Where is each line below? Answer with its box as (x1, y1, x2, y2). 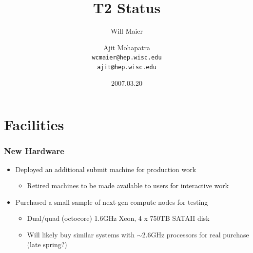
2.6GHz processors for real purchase (142, 230, 249, 239)
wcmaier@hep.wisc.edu (92, 54, 162, 61)
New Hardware (4, 145, 64, 157)
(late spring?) (27, 239, 67, 249)
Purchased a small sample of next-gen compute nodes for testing (15, 196, 208, 207)
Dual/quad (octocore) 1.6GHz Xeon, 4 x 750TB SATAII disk (27, 213, 210, 223)
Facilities (4, 115, 64, 135)
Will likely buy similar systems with (27, 230, 135, 239)
